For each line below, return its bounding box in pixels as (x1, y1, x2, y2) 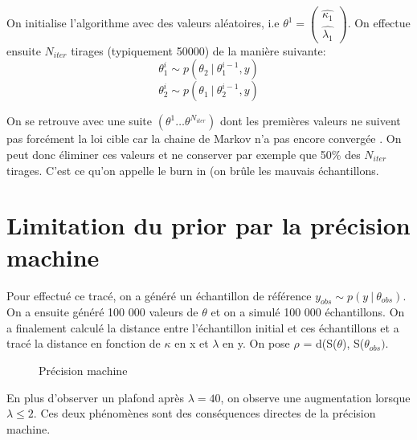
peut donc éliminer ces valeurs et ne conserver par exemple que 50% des (6, 146, 361, 162)
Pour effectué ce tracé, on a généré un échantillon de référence (6, 287, 312, 304)
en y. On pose (223, 335, 290, 352)
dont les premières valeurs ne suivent (219, 112, 401, 129)
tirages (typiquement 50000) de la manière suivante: (71, 42, 326, 59)
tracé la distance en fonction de (6, 335, 161, 352)
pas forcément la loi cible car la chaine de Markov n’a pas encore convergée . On (6, 130, 402, 147)
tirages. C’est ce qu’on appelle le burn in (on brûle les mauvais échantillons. (6, 161, 379, 178)
